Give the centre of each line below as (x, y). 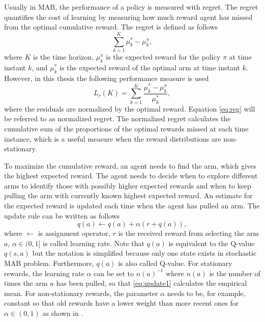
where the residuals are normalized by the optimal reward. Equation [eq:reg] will (130, 108)
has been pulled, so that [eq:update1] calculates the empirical (152, 283)
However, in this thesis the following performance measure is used (107, 78)
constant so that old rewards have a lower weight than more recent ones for (122, 303)
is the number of (235, 273)
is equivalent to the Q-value (212, 243)
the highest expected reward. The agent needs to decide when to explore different (131, 176)
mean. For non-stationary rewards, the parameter (81, 293)
